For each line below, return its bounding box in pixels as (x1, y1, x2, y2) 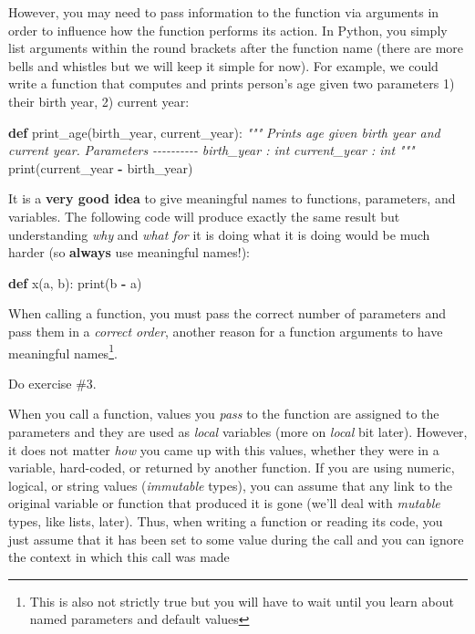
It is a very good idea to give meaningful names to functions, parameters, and (8, 189, 456, 208)
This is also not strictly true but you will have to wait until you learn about (29, 591, 454, 610)
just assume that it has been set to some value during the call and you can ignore (8, 529, 464, 548)
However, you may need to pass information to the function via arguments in (8, 3, 439, 21)
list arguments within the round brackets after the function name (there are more (8, 38, 464, 57)
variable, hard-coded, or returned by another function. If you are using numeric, (8, 458, 455, 477)
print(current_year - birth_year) (8, 158, 193, 177)
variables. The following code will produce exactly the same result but (8, 206, 400, 225)
